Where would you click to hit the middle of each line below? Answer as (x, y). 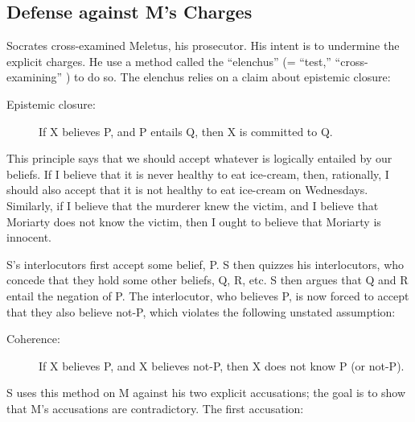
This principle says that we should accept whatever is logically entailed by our (199, 158)
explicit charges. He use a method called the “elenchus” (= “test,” (169, 61)
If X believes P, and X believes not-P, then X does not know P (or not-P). (222, 365)
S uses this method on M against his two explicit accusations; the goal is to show (206, 393)
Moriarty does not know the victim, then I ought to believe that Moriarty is (194, 221)
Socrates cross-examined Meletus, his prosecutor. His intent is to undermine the (203, 46)
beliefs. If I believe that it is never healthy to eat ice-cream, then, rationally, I (198, 174)
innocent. (29, 237)
